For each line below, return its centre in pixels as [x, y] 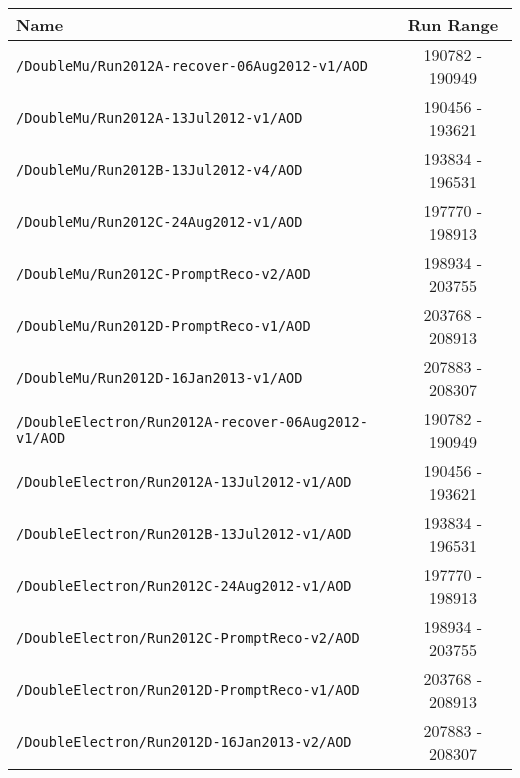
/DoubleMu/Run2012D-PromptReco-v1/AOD [163, 326]
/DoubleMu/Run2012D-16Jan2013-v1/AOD [159, 378]
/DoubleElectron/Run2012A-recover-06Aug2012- [192, 422]
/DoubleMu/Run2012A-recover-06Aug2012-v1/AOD [192, 66]
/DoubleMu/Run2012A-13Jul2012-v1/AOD [159, 118]
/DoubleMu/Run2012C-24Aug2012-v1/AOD [159, 222]
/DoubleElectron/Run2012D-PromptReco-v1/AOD [188, 690]
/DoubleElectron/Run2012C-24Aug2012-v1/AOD [184, 586]
